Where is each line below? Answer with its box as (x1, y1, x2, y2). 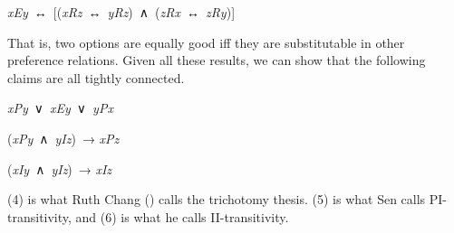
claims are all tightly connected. (7, 68, 185, 87)
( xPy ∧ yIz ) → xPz (7, 128, 120, 147)
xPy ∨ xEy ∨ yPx (7, 98, 113, 117)
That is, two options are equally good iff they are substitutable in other (7, 33, 405, 51)
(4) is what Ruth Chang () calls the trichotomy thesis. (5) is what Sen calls (7, 190, 426, 209)
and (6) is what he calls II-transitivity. (75, 207, 289, 226)
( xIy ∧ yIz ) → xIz (7, 159, 112, 178)
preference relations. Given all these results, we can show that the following (7, 51, 426, 70)
